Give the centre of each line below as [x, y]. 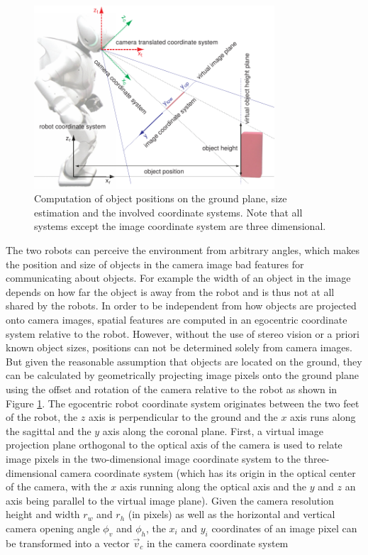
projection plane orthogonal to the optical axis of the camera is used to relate [174, 445]
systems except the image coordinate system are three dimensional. [180, 226]
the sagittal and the [49, 430]
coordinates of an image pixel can [284, 528]
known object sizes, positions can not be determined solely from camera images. [179, 347]
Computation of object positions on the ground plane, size [161, 198]
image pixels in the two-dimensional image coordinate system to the [154, 458]
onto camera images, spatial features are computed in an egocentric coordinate [177, 319]
